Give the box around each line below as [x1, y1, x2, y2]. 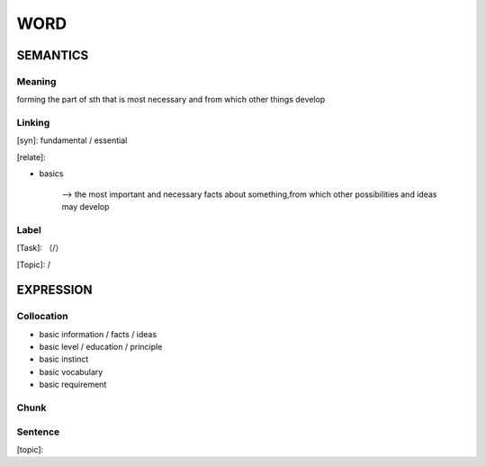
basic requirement [39, 379, 107, 390]
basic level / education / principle [39, 342, 163, 353]
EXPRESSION [16, 282, 93, 298]
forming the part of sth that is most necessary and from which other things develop [16, 94, 326, 105]
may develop [61, 202, 110, 212]
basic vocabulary [39, 366, 103, 377]
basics [39, 168, 64, 179]
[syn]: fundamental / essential [16, 135, 128, 146]
